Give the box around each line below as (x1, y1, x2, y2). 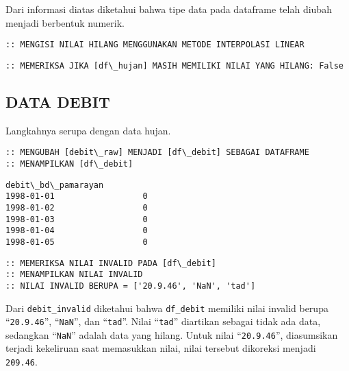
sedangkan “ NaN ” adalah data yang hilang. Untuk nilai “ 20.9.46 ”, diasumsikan (5, 327, 338, 342)
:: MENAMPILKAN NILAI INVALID (5, 270, 143, 280)
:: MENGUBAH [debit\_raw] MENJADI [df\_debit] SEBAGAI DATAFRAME (5, 147, 309, 158)
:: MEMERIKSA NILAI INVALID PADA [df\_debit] (5, 258, 216, 268)
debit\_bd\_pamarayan (5, 180, 104, 190)
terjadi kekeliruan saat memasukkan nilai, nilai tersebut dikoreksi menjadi (5, 341, 316, 355)
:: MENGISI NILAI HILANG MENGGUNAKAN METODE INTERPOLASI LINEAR (5, 40, 305, 50)
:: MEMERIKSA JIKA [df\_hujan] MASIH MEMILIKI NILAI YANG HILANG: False (5, 60, 344, 71)
